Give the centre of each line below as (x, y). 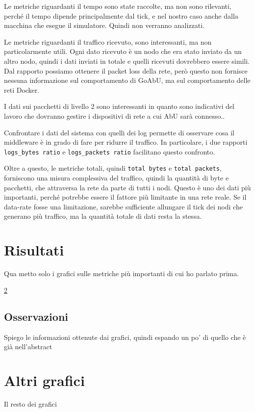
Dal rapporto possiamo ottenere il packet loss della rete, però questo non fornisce (126, 70)
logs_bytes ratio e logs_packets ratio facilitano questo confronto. (110, 151)
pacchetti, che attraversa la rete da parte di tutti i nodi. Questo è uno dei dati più (127, 187)
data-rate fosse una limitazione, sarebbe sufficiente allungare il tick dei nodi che (123, 206)
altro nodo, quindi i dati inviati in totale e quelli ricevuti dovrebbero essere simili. (127, 61)
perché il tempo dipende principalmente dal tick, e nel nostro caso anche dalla (121, 15)
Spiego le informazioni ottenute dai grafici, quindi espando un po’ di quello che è (125, 337)
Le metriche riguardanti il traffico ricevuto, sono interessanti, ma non (108, 41)
